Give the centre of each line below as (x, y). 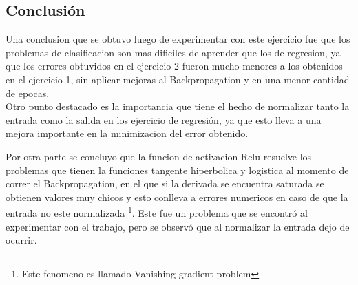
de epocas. (28, 93)
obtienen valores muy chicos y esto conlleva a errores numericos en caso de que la (177, 197)
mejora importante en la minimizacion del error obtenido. (127, 133)
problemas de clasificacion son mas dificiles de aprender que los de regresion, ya (173, 52)
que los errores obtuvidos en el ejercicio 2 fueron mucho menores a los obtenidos (174, 66)
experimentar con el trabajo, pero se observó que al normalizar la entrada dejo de (178, 226)
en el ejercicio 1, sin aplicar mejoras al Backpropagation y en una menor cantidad (178, 79)
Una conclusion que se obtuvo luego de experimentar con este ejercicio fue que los (178, 39)
